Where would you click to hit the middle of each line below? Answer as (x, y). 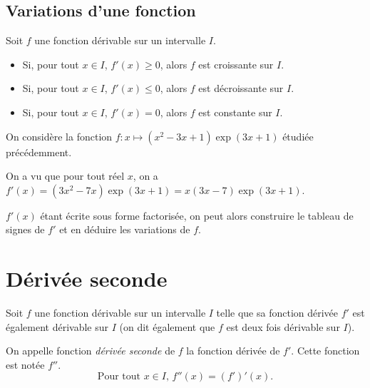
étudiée (298, 136)
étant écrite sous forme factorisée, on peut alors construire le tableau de (197, 215)
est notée (25, 364)
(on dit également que (167, 326)
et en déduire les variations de (125, 229)
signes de (25, 229)
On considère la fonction (59, 136)
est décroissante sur (241, 88)
